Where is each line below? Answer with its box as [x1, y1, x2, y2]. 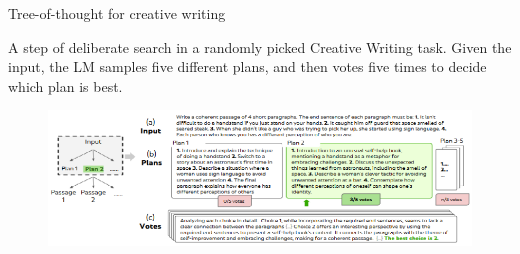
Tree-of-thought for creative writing [8, 3, 226, 23]
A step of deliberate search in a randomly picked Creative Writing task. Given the [8, 36, 512, 57]
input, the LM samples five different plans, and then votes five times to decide [8, 56, 487, 77]
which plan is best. [8, 75, 123, 96]
